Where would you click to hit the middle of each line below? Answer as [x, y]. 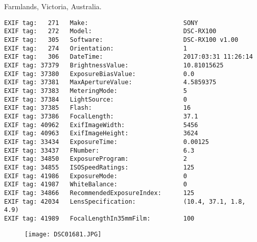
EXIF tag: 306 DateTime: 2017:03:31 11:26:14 [128, 57]
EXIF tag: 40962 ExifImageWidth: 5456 [101, 125]
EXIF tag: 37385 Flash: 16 [98, 108]
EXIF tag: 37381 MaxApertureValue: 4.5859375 [110, 82]
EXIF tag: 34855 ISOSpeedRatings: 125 [99, 167]
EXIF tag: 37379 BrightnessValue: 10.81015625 [114, 66]
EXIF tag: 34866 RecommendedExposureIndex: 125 [99, 193]
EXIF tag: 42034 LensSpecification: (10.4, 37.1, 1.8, [125, 201]
